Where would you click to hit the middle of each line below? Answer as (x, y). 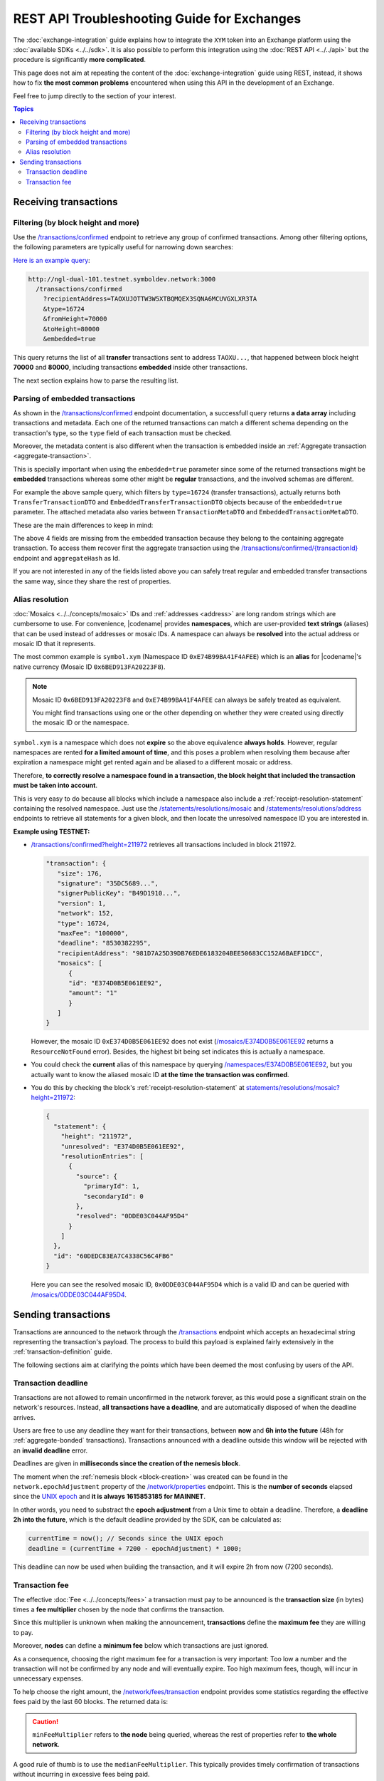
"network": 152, (85, 913)
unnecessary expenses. (48, 1678)
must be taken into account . (55, 785)
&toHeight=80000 (71, 329)
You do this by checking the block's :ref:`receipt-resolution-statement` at (138, 1087)
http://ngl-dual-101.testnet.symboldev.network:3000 (122, 279)
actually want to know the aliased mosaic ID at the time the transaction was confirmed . (160, 1074)
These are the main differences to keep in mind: (83, 525)
